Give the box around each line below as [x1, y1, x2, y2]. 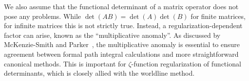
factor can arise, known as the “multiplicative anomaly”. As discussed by [4, 30, 221, 40]
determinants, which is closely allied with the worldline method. [4, 68, 195, 78]
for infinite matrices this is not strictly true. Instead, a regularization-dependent [4, 20, 243, 31]
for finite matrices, [191, 11, 246, 21]
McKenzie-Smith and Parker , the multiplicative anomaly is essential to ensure [4, 39, 240, 49]
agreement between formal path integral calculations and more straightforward [4, 49, 239, 59]
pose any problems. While [4, 11, 81, 21]
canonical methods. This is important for [4, 58, 126, 68]
